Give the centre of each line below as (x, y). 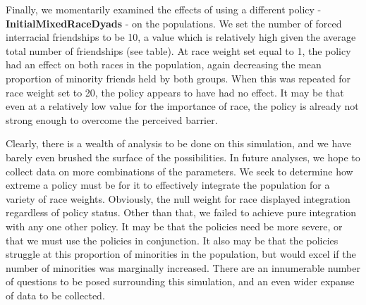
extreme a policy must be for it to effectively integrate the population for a (168, 185)
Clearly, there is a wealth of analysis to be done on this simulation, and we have (179, 143)
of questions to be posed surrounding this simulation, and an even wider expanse (180, 281)
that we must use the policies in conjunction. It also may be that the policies (172, 240)
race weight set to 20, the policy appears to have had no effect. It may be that (175, 92)
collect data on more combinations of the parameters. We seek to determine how (179, 171)
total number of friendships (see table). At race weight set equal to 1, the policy (178, 50)
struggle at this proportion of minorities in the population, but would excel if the (181, 254)
